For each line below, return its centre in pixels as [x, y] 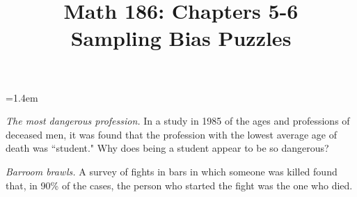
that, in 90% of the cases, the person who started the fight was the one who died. [179, 185]
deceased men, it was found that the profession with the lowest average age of [172, 134]
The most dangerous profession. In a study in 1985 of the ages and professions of [178, 121]
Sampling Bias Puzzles [181, 38]
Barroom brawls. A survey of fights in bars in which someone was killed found [172, 171]
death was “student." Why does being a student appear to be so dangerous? [167, 148]
